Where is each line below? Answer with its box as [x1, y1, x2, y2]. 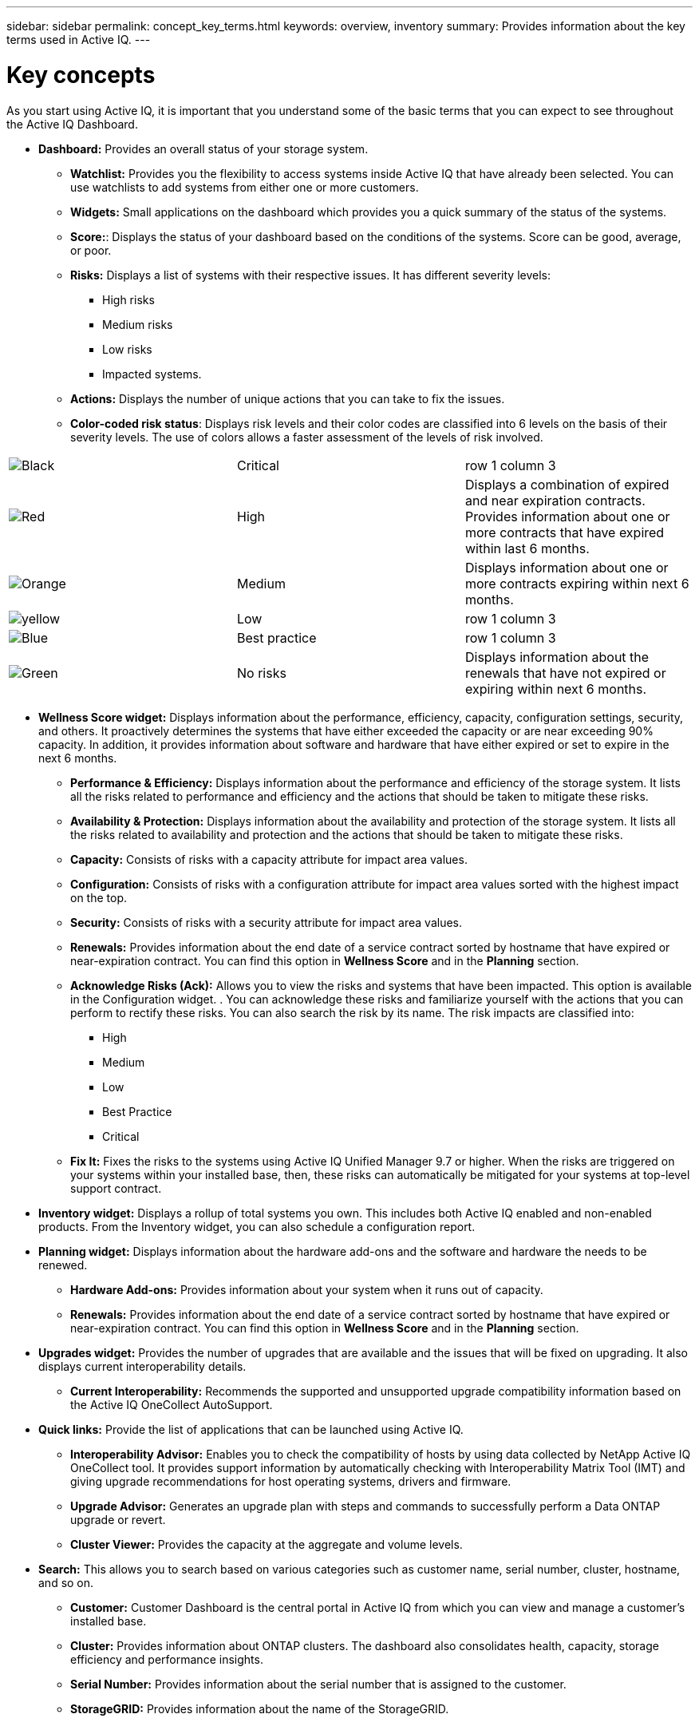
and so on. [38, 1575, 94, 1589]
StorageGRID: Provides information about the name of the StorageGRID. [70, 1701, 449, 1716]
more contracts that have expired [464, 524, 665, 540]
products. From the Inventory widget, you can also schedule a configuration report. [38, 1219, 476, 1233]
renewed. [38, 1257, 88, 1272]
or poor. [70, 243, 112, 257]
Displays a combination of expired [464, 476, 669, 493]
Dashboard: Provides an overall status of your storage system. [38, 141, 369, 156]
